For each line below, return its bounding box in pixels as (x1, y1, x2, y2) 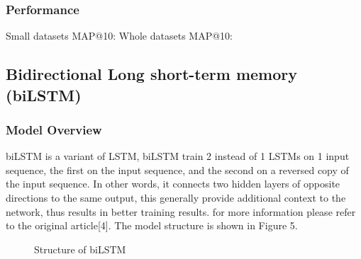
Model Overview (6, 120, 102, 138)
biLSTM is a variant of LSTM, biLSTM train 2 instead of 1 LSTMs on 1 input (6, 149, 350, 163)
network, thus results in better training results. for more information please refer (6, 204, 356, 219)
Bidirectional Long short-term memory (6, 63, 298, 85)
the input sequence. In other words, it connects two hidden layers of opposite (6, 176, 340, 191)
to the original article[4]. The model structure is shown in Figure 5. (6, 218, 298, 233)
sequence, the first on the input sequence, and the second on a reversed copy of (6, 162, 349, 177)
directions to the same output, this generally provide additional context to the (6, 190, 346, 205)
